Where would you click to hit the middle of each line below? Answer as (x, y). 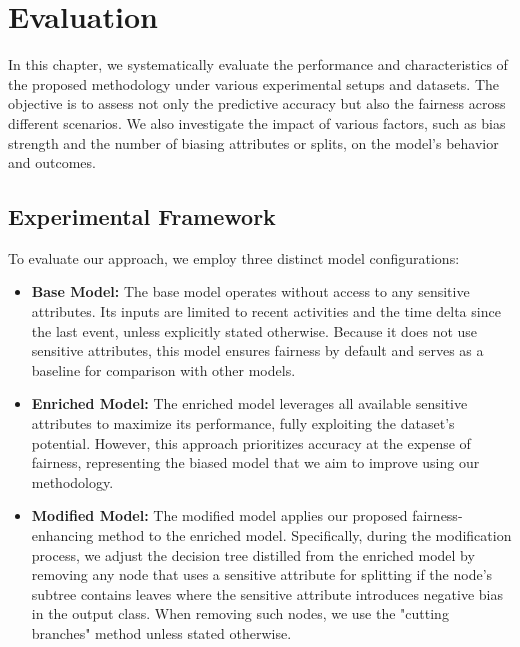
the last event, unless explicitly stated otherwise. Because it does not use (254, 330)
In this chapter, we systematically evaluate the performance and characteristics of (258, 64)
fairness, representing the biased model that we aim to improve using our (255, 462)
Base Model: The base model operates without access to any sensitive (250, 291)
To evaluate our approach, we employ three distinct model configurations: (234, 257)
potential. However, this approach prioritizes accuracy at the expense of (251, 442)
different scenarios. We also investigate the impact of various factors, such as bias (257, 122)
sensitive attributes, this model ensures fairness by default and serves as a (257, 350)
